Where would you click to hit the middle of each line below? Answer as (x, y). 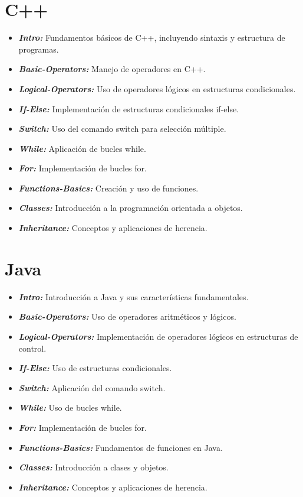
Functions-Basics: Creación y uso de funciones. (108, 188)
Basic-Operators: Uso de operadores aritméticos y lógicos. (127, 316)
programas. (39, 49)
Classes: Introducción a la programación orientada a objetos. (131, 208)
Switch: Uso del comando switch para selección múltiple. (122, 129)
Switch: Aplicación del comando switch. (92, 387)
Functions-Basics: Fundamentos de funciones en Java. (121, 447)
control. (32, 348)
